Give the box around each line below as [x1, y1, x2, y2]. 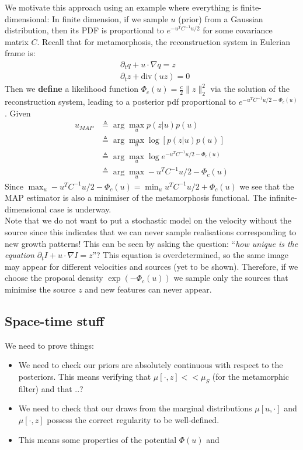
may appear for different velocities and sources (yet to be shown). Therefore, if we [5, 260, 298, 272]
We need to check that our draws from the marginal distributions [18, 402, 252, 414]
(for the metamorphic [212, 370, 289, 382]
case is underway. [50, 202, 112, 215]
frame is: [5, 47, 36, 59]
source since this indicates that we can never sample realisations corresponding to [5, 225, 297, 238]
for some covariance [203, 24, 273, 36]
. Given [5, 107, 31, 119]
